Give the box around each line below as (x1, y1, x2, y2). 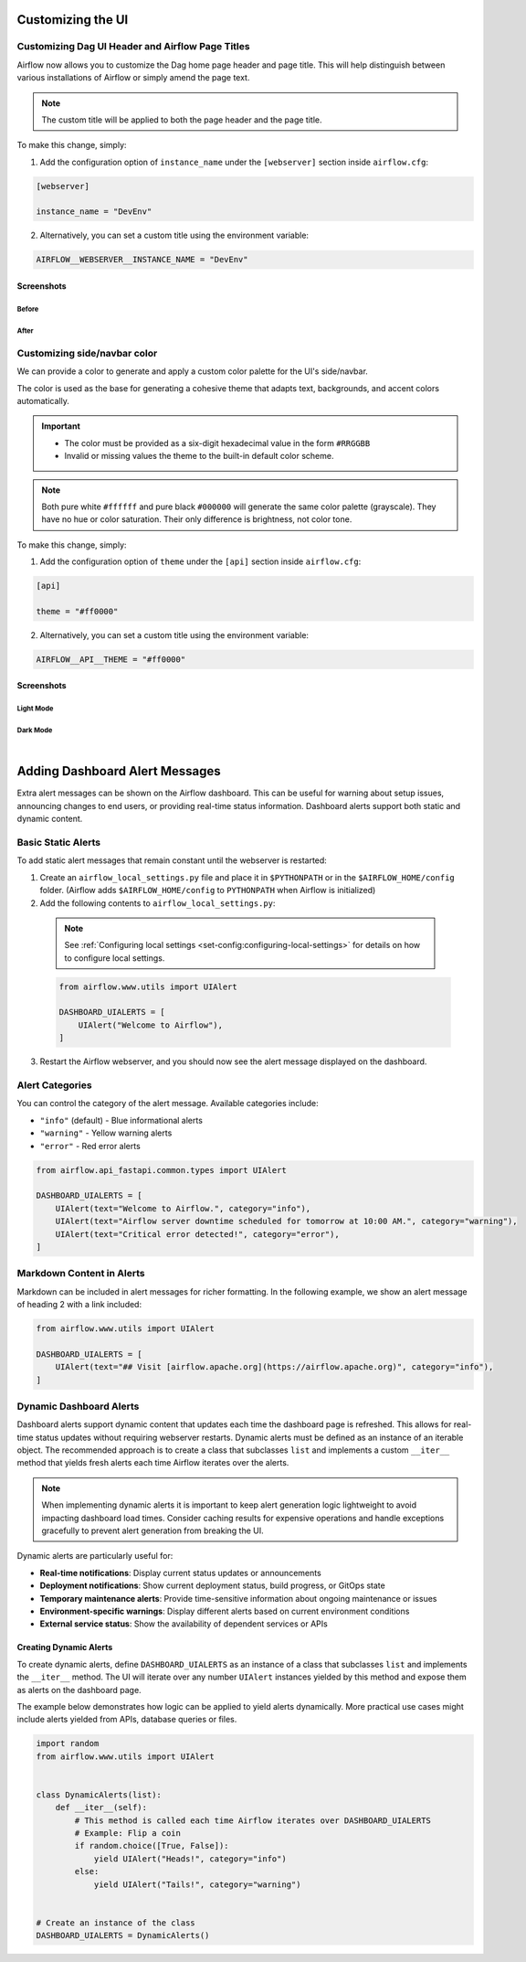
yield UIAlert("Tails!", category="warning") (93, 1879, 301, 1890)
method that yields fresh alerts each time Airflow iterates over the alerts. (16, 1457, 289, 1468)
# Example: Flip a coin (74, 1829, 182, 1839)
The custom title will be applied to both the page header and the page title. (41, 114, 322, 125)
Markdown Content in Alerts (16, 1267, 145, 1280)
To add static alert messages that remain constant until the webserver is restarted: (16, 855, 328, 866)
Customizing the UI (16, 12, 129, 27)
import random (36, 1738, 100, 1749)
